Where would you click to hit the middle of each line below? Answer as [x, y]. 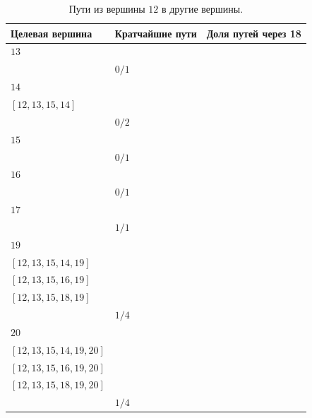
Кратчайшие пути [156, 33]
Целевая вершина [52, 33]
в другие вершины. [202, 8]
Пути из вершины [107, 8]
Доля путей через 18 [254, 33]
